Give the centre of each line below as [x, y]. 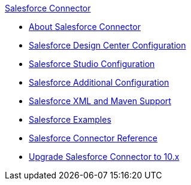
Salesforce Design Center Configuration [107, 45]
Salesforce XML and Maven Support [100, 101]
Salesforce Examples [70, 119]
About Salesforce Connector [85, 27]
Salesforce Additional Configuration [99, 82]
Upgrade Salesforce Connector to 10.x [104, 157]
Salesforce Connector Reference [93, 138]
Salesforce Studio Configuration [92, 64]
